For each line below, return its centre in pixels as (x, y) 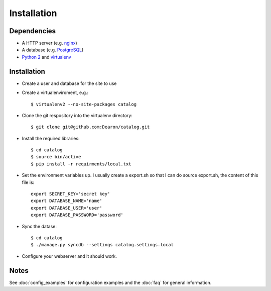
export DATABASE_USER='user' (66, 208)
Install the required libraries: (51, 138)
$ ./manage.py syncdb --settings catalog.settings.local (102, 245)
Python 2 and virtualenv (46, 57)
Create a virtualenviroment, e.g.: (55, 92)
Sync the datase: (39, 226)
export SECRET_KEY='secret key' (71, 194)
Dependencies (33, 31)
